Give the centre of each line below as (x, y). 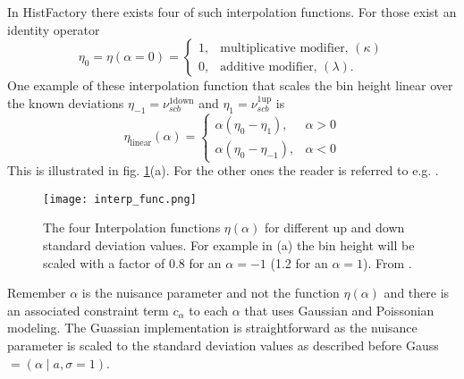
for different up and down (334, 227)
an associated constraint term (88, 310)
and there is (417, 293)
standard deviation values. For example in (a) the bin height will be (229, 244)
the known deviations (66, 102)
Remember (37, 293)
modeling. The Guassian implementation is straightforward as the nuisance (212, 328)
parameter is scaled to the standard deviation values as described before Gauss (223, 345)
